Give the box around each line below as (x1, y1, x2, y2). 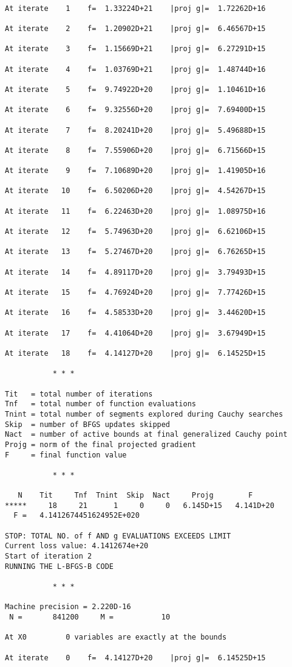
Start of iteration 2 (5, 552, 92, 561)
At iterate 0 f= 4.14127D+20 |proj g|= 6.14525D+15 (5, 653, 266, 662)
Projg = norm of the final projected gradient (5, 440, 196, 449)
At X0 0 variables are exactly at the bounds (5, 633, 227, 642)
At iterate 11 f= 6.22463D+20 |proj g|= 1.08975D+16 (5, 206, 266, 216)
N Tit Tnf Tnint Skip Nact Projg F (18, 491, 253, 500)
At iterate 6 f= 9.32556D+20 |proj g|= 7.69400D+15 (5, 105, 266, 115)
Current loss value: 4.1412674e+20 (5, 542, 149, 551)
